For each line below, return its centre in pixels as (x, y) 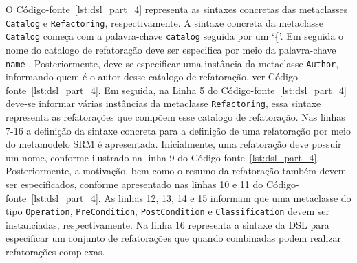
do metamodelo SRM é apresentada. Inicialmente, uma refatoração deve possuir (174, 144)
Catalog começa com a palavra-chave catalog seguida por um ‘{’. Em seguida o (175, 36)
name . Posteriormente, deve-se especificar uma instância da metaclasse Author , (172, 63)
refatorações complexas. (55, 251)
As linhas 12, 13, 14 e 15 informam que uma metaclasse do (228, 197)
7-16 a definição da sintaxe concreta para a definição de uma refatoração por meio (178, 130)
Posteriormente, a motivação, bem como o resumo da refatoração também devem (176, 171)
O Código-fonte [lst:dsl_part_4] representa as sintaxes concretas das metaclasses (177, 9)
